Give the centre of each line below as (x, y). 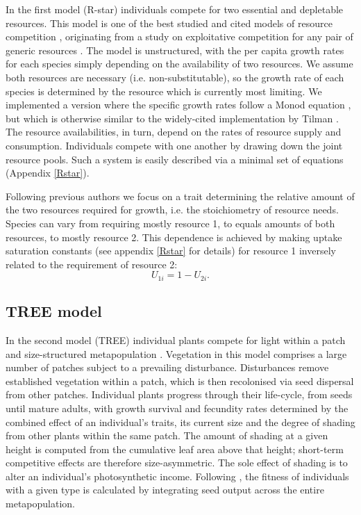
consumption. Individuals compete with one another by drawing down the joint (174, 145)
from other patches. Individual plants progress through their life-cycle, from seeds (179, 394)
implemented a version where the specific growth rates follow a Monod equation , (178, 105)
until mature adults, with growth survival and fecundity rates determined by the (177, 408)
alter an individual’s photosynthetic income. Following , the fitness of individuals (177, 476)
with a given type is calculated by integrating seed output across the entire (165, 490)
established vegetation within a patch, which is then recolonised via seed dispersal (180, 381)
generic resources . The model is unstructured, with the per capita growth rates (175, 50)
